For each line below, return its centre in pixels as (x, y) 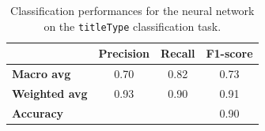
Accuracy (38, 112)
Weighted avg (50, 93)
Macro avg (42, 74)
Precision (124, 53)
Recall (178, 53)
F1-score (229, 53)
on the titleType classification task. (132, 26)
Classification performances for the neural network (132, 10)
